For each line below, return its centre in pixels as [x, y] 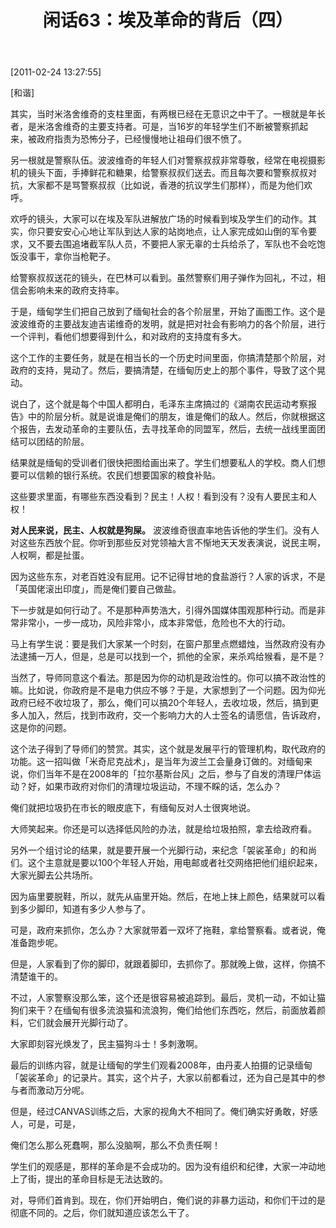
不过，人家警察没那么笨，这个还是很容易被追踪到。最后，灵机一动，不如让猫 [168, 998]
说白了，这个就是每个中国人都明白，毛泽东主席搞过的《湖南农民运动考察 [159, 404]
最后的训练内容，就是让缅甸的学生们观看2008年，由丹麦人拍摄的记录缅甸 [161, 1065]
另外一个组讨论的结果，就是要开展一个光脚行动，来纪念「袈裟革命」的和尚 [163, 850]
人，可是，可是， [45, 1124]
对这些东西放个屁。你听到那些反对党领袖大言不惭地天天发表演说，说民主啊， [168, 543]
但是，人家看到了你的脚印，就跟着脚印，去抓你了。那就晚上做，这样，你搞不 [168, 964]
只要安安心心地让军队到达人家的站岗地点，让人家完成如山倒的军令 [172, 232]
